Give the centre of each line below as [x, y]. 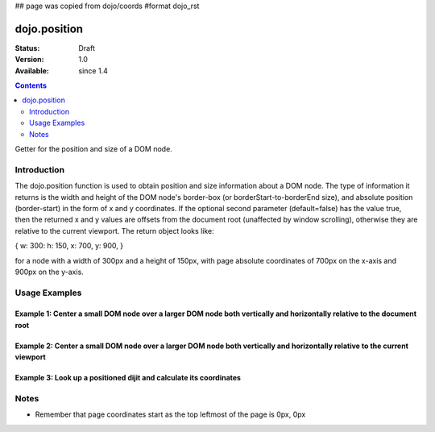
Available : [32, 71]
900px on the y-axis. [49, 272]
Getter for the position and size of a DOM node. [93, 149]
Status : [27, 48]
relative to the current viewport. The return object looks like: [114, 231]
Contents [31, 85]
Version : [29, 60]
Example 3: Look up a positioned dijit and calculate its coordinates [128, 378]
